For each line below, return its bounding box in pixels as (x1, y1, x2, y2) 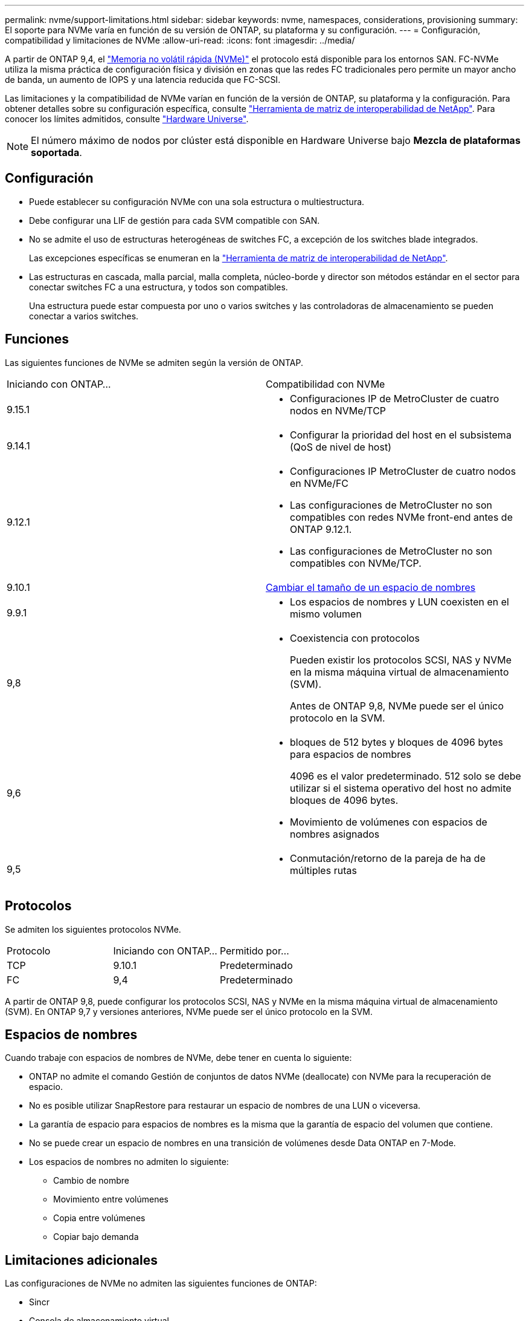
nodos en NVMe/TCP (290, 404, 386, 417)
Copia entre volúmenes (53, 1213, 146, 1224)
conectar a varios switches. (29, 310, 139, 321)
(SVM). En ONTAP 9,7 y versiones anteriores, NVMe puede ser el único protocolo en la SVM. (5, 1006, 373, 1017)
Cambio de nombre (53, 1175, 130, 1186)
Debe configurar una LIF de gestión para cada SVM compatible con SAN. (29, 215, 320, 226)
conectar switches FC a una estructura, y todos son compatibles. (29, 281, 288, 292)
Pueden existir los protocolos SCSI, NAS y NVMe (290, 653, 511, 666)
